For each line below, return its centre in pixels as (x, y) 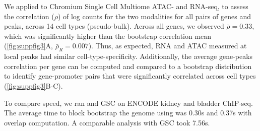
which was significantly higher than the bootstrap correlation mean (108, 36)
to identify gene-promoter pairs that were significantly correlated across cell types (130, 76)
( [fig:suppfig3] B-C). (34, 85)
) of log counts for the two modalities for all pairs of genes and (154, 16)
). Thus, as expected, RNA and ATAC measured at (168, 46)
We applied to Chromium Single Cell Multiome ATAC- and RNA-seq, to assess (126, 6)
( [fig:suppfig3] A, (28, 46)
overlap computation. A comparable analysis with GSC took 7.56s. (107, 122)
